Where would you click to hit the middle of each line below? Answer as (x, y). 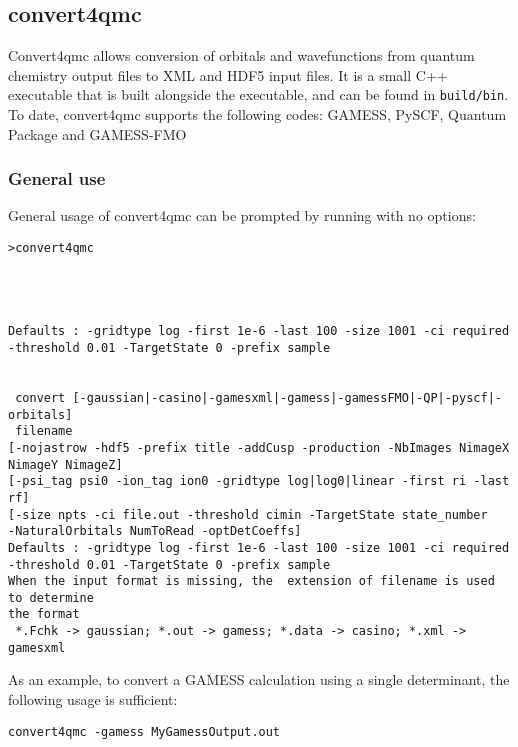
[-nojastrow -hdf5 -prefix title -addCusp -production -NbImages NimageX (259, 447)
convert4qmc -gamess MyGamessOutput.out (144, 731)
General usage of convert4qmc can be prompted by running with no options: (242, 215)
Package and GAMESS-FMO (97, 133)
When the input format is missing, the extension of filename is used (251, 581)
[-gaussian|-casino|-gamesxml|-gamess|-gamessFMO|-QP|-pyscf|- (287, 397)
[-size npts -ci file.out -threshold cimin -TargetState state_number (248, 514)
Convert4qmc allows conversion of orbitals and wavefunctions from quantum (241, 55)
